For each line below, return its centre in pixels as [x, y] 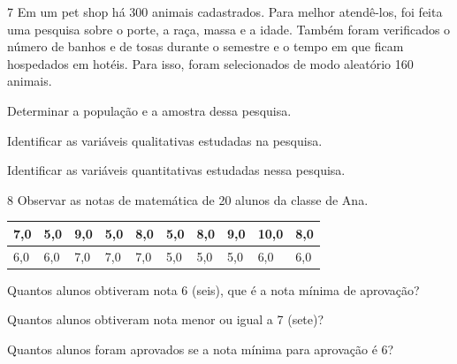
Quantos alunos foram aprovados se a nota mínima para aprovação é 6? [201, 349]
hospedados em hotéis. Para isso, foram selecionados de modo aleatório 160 [210, 63]
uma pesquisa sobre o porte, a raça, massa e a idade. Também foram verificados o [229, 29]
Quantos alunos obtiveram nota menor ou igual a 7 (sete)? [166, 319]
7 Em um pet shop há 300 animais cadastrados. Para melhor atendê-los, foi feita [225, 11]
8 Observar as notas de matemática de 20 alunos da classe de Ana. [188, 199]
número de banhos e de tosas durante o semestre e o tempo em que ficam [206, 46]
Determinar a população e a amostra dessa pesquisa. [149, 110]
